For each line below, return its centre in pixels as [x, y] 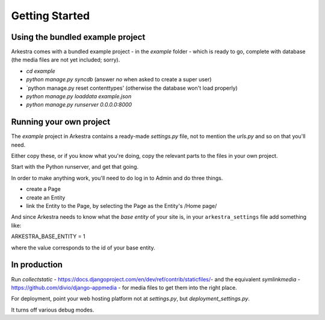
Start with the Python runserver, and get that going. [75, 167]
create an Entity [46, 197]
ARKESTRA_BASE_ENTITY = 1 [48, 237]
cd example [41, 71]
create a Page [44, 189]
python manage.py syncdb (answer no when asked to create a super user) [119, 80]
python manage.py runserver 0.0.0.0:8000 [79, 105]
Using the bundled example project [78, 37]
